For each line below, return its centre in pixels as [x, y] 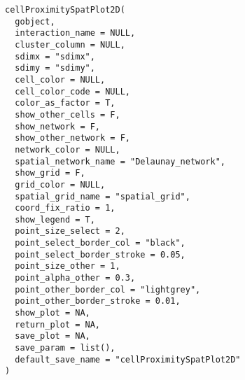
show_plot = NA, [52, 313]
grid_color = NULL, [60, 184]
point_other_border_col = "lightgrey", [108, 289]
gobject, [35, 21]
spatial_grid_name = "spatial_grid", [103, 196]
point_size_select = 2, [70, 231]
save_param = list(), [65, 348]
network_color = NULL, [68, 149]
